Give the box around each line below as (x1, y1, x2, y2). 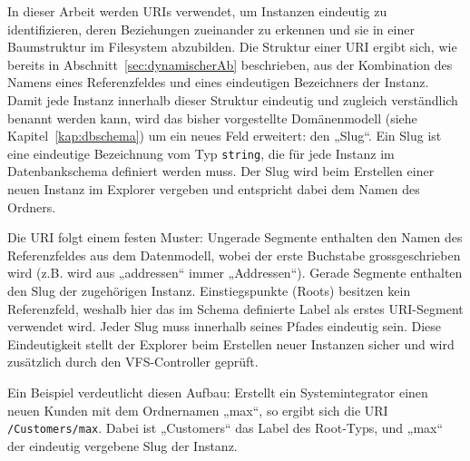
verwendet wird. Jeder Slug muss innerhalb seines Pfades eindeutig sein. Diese (7, 317, 442, 336)
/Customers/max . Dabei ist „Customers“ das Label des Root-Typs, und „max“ (7, 418, 444, 437)
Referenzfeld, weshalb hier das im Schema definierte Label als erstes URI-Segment (7, 299, 464, 318)
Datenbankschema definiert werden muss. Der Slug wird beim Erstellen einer (7, 162, 435, 181)
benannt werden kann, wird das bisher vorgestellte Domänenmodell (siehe (7, 108, 417, 127)
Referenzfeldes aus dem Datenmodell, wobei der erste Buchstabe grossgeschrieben (7, 245, 461, 264)
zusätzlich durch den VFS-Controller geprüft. (7, 352, 259, 371)
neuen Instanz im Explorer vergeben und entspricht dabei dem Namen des (7, 180, 420, 198)
